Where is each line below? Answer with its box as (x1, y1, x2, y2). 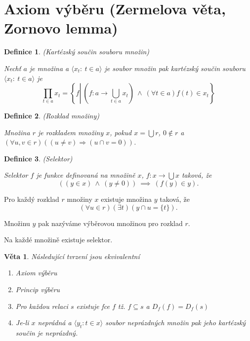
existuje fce (76, 301, 110, 311)
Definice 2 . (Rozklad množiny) (4, 111, 99, 121)
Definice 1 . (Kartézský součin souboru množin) (4, 46, 150, 57)
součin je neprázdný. (15, 328, 78, 338)
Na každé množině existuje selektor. (4, 234, 113, 245)
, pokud (110, 127, 132, 137)
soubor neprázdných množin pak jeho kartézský (105, 317, 246, 328)
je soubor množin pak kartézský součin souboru (104, 63, 246, 73)
